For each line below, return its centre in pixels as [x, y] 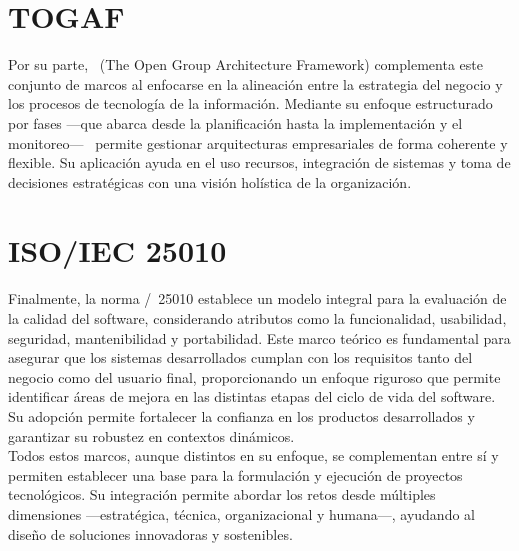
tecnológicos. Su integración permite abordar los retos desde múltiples [222, 494]
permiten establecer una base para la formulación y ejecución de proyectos [235, 474]
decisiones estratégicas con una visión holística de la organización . [210, 181]
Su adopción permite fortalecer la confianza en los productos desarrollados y [241, 415]
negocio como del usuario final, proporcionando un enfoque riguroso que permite [254, 376]
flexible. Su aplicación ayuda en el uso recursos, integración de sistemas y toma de [259, 162]
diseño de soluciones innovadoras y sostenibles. [150, 533]
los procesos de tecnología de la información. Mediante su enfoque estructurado [250, 103]
